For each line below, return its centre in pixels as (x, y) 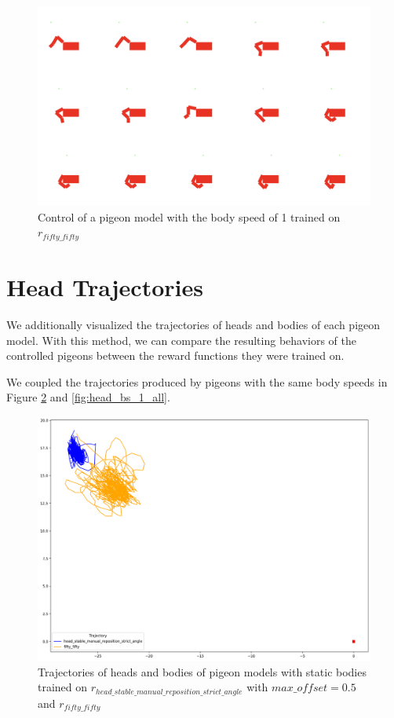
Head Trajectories (105, 287)
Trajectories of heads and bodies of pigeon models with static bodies (202, 671)
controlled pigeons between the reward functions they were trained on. (175, 355)
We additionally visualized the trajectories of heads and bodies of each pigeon (193, 324)
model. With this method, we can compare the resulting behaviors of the (182, 340)
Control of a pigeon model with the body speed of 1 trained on (189, 216)
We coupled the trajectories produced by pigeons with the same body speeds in (197, 381)
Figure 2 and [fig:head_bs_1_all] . (88, 397)
